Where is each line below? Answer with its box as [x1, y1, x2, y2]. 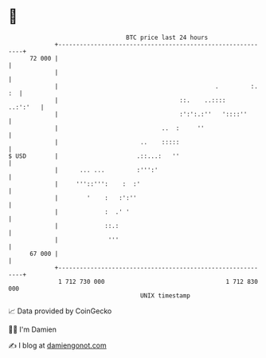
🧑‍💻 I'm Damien [8, 325, 57, 334]
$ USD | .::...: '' [8, 151, 180, 160]
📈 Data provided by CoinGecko [8, 306, 112, 316]
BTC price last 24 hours [126, 33, 209, 41]
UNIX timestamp [139, 291, 191, 300]
